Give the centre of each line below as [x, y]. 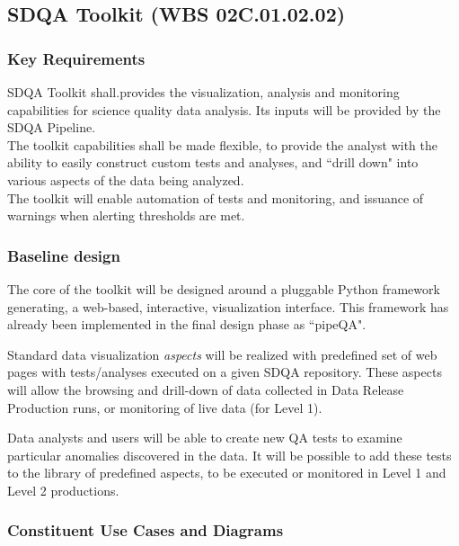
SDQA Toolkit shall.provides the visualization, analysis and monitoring [203, 92]
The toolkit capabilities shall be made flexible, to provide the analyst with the [223, 144]
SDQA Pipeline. [52, 127]
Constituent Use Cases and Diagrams [146, 530]
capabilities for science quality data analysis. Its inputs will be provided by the [224, 109]
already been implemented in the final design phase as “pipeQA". [187, 324]
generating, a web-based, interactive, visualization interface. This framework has [228, 306]
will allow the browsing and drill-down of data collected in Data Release [206, 389]
